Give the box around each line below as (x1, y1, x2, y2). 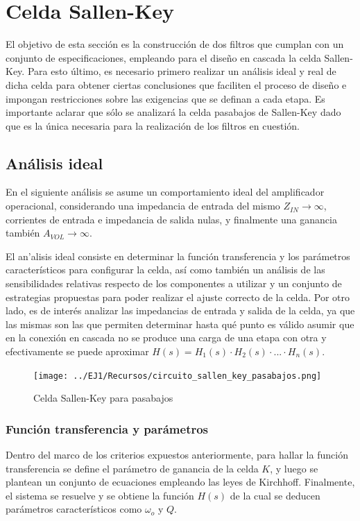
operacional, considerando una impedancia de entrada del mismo (6, 198, 280, 213)
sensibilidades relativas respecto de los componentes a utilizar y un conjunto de (6, 276, 342, 291)
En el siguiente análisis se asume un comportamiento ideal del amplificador (6, 185, 325, 199)
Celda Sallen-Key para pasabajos (33, 391, 173, 405)
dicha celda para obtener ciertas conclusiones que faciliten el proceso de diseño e (6, 77, 347, 92)
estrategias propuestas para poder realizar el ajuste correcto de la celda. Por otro (6, 289, 350, 304)
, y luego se (270, 461, 318, 475)
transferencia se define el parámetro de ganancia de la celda (6, 461, 259, 475)
